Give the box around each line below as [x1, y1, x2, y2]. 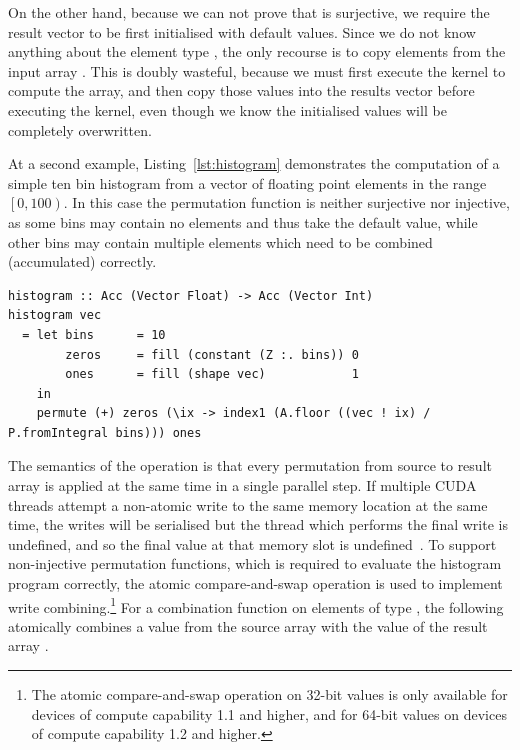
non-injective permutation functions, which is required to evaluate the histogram [8, 553, 502, 574]
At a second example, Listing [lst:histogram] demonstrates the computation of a [8, 153, 500, 174]
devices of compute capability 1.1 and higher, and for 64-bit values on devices [31, 703, 507, 724]
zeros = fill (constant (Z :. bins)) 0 [65, 347, 359, 362]
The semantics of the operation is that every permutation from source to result [8, 455, 492, 476]
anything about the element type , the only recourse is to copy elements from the [8, 41, 506, 62]
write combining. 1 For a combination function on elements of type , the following [8, 593, 504, 617]
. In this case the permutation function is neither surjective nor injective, [63, 192, 510, 213]
